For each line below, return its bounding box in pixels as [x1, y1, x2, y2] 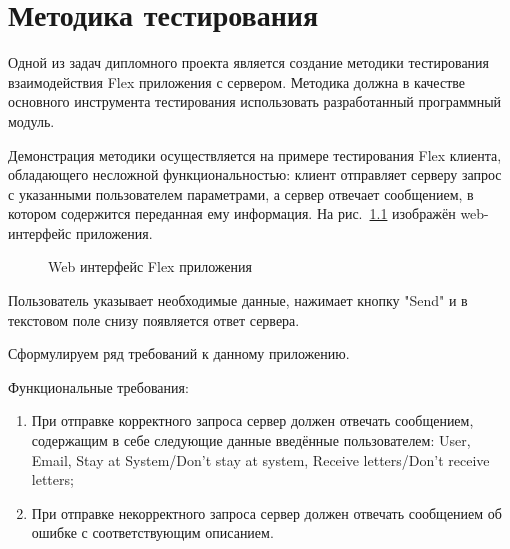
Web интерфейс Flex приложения [48, 256, 252, 277]
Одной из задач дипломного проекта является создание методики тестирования [8, 52, 490, 73]
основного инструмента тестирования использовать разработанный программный [8, 91, 502, 112]
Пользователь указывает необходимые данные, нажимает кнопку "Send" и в [8, 290, 468, 311]
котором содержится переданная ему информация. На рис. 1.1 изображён [8, 203, 456, 224]
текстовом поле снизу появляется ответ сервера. [8, 309, 300, 330]
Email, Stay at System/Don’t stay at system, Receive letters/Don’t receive [31, 449, 490, 470]
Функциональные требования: [8, 376, 189, 397]
